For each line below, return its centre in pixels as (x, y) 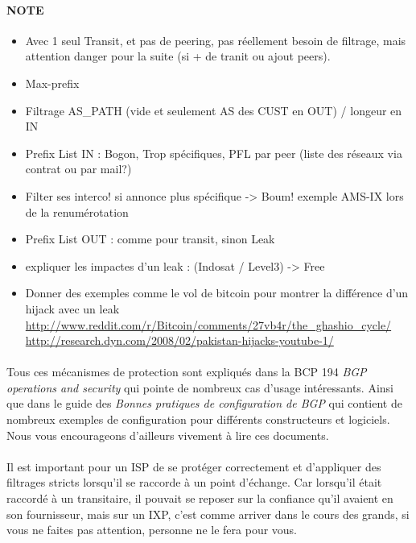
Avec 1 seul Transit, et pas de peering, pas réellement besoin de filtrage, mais (216, 40)
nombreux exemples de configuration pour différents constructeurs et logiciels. (198, 419)
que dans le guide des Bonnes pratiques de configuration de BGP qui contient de (204, 403)
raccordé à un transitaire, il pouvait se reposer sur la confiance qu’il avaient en (200, 498)
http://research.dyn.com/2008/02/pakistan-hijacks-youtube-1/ (179, 340)
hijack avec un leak (72, 308)
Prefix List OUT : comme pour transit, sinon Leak (150, 239)
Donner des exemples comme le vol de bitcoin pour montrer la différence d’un (217, 293)
